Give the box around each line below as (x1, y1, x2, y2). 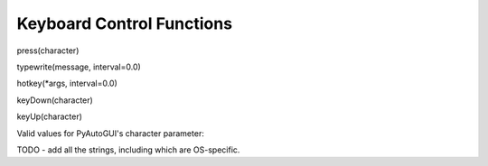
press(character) (16, 45, 80, 56)
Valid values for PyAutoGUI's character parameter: (16, 127, 205, 139)
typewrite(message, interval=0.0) (16, 61, 142, 72)
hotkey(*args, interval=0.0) (16, 78, 117, 89)
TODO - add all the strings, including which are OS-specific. (16, 144, 240, 155)
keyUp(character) (16, 111, 83, 122)
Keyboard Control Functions (16, 14, 233, 33)
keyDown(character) (16, 95, 94, 106)
